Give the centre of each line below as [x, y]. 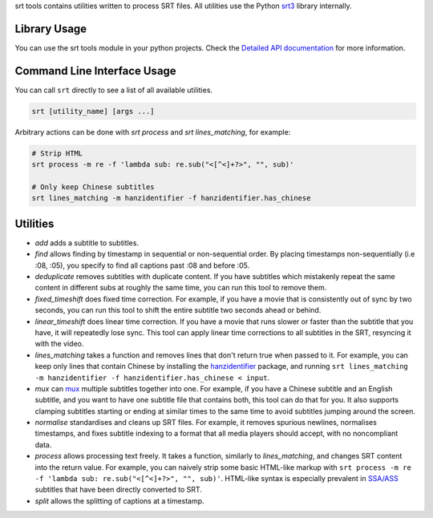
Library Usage [51, 28]
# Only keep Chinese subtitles [93, 187]
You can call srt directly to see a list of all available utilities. [113, 90]
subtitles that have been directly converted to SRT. [118, 490]
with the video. [59, 344]
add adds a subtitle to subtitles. [87, 243]
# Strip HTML [57, 153]
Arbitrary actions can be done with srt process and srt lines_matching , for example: [153, 132]
